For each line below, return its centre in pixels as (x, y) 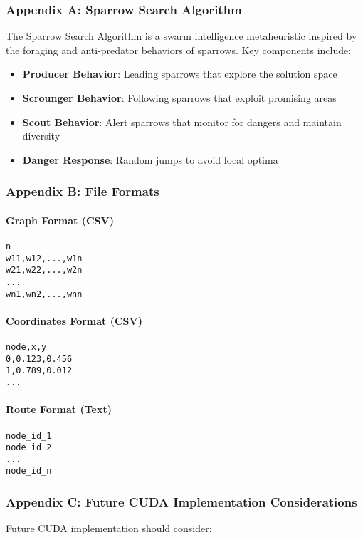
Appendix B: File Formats (83, 191)
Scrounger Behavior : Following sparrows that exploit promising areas (179, 98)
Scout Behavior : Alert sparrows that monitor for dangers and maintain (182, 121)
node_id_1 (29, 436)
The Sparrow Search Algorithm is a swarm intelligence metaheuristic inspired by (181, 36)
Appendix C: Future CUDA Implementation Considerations (181, 502)
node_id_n (29, 471)
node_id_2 (29, 448)
